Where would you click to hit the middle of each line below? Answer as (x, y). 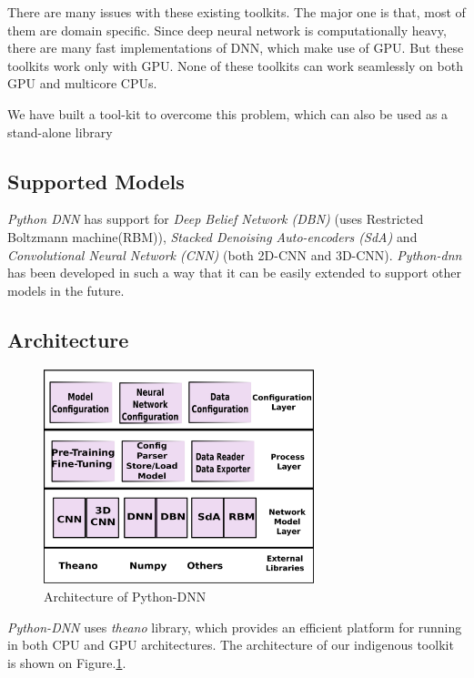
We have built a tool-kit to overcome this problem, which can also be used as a (228, 113)
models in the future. (66, 290)
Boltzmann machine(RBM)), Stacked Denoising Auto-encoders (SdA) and (212, 236)
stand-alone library (60, 132)
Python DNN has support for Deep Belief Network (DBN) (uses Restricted (216, 219)
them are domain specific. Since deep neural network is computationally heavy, (227, 30)
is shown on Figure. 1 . (67, 662)
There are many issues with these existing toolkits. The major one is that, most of (237, 12)
